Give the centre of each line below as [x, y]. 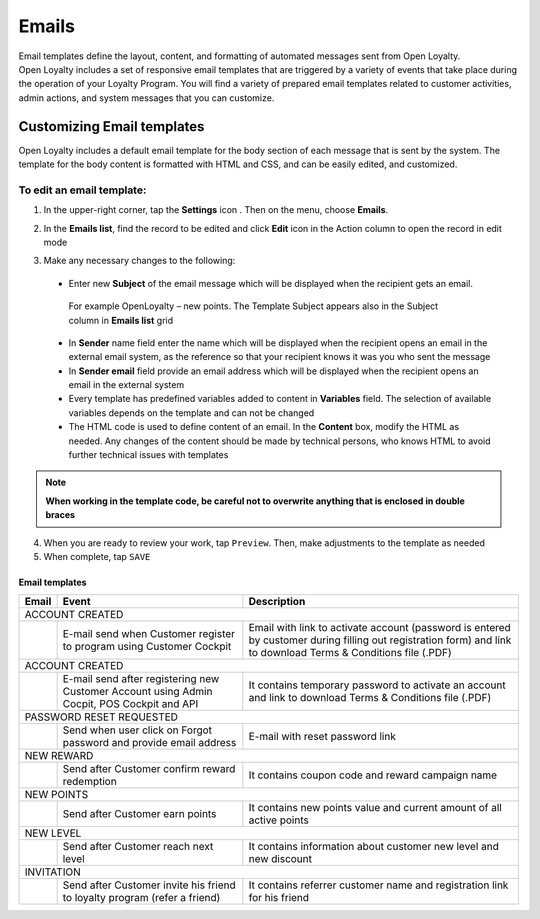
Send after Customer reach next [138, 847]
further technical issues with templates [148, 455]
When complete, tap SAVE [97, 556]
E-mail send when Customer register [148, 634]
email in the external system [126, 385]
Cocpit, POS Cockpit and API [130, 704]
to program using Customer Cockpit [147, 647]
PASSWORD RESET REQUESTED [101, 717]
